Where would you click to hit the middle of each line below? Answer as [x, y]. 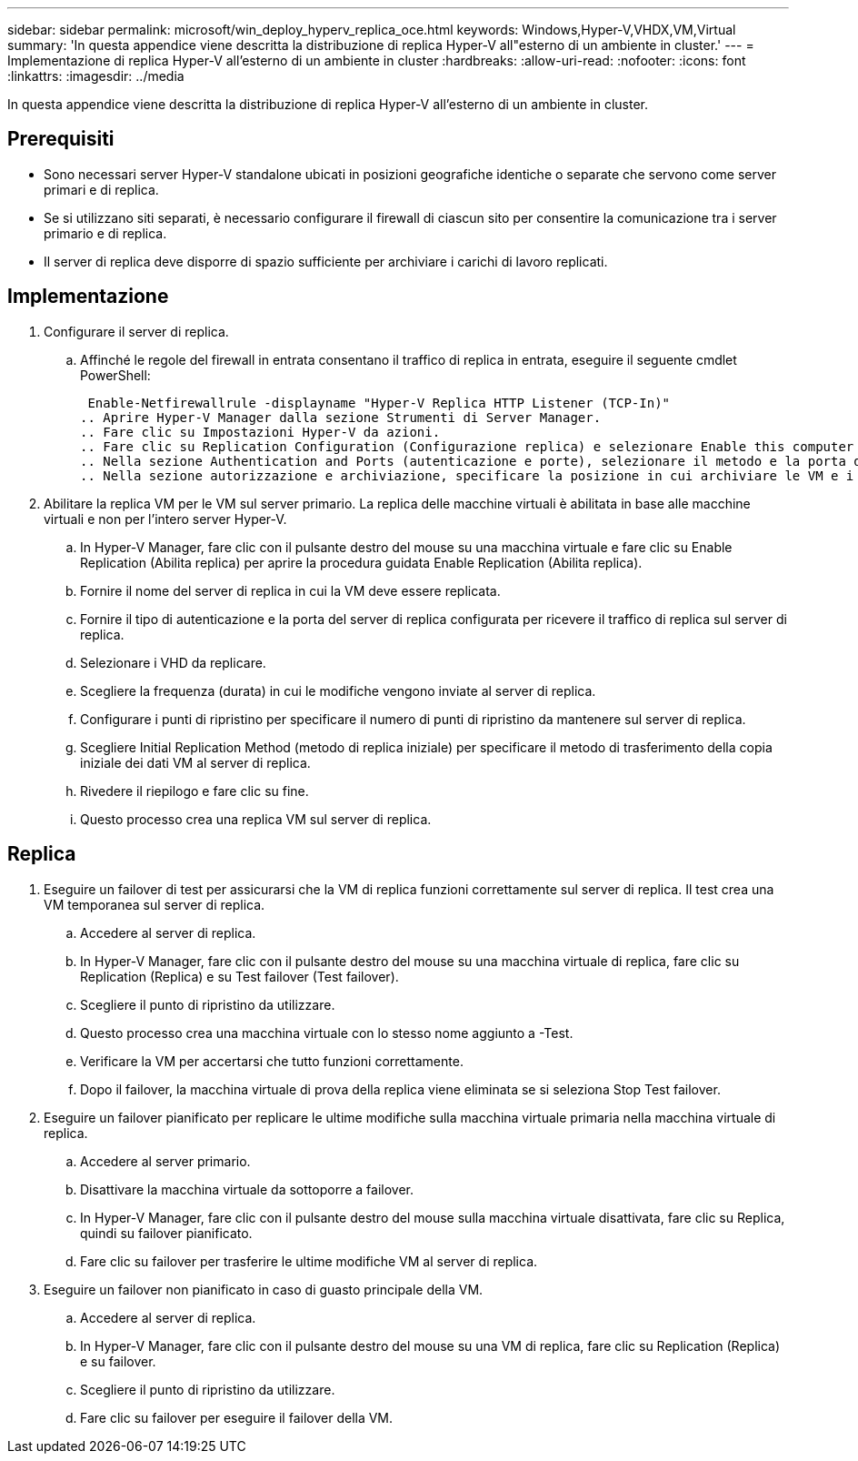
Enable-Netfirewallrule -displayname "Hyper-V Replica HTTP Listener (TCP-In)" [379, 403]
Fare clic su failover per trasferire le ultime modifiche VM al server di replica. [309, 1261]
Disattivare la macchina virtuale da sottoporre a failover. [247, 1189]
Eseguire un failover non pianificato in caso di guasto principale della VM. [264, 1289]
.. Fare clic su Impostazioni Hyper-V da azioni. [260, 432]
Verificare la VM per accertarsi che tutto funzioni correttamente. [272, 1061]
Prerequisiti [61, 139]
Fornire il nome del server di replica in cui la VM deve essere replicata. [290, 590]
